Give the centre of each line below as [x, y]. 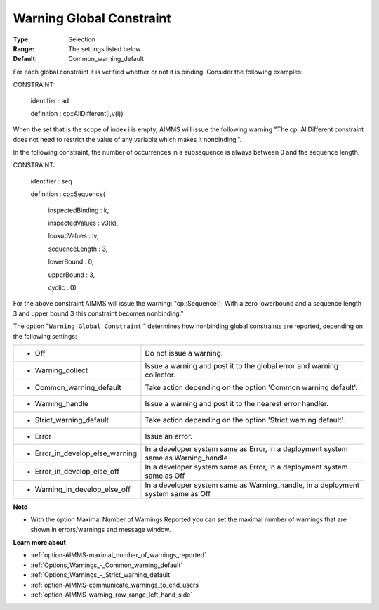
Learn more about [40, 543]
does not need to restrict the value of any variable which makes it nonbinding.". [127, 139]
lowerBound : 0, [71, 262]
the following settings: [45, 336]
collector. [160, 375]
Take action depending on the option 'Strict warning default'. [245, 420]
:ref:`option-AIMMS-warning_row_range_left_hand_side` [112, 595]
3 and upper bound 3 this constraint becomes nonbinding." [98, 313]
